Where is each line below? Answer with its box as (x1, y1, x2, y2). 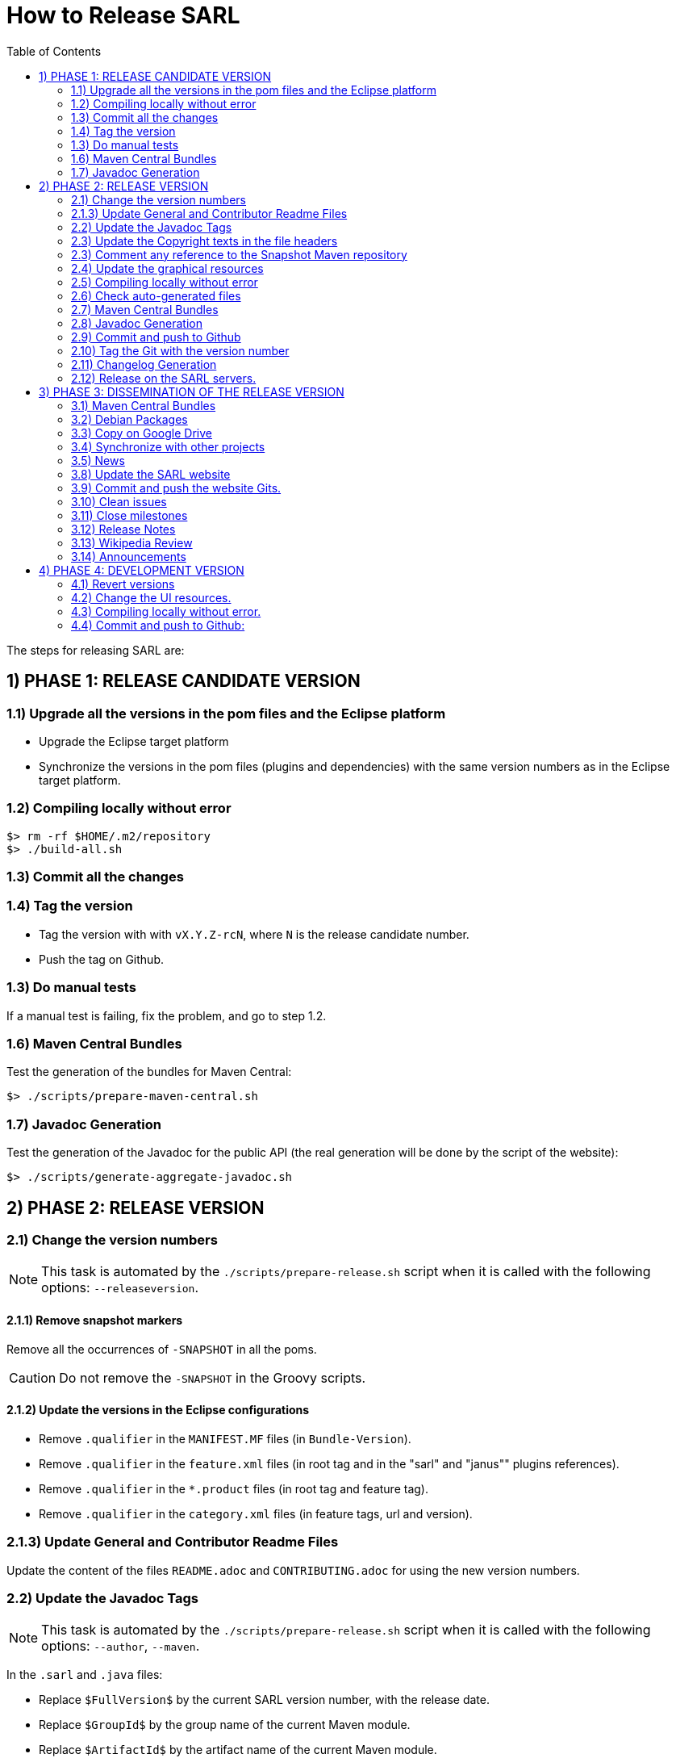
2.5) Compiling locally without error (71, 274, 258, 289)
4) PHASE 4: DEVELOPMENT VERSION (39, 563, 244, 577)
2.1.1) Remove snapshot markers (6, 1312, 183, 1327)
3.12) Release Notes (71, 521, 176, 536)
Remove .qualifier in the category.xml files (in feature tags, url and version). (39, 1506, 473, 1521)
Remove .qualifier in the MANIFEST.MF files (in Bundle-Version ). (39, 1431, 411, 1446)
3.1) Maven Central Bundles (71, 398, 216, 412)
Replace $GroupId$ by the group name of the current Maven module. (39, 1718, 411, 1732)
